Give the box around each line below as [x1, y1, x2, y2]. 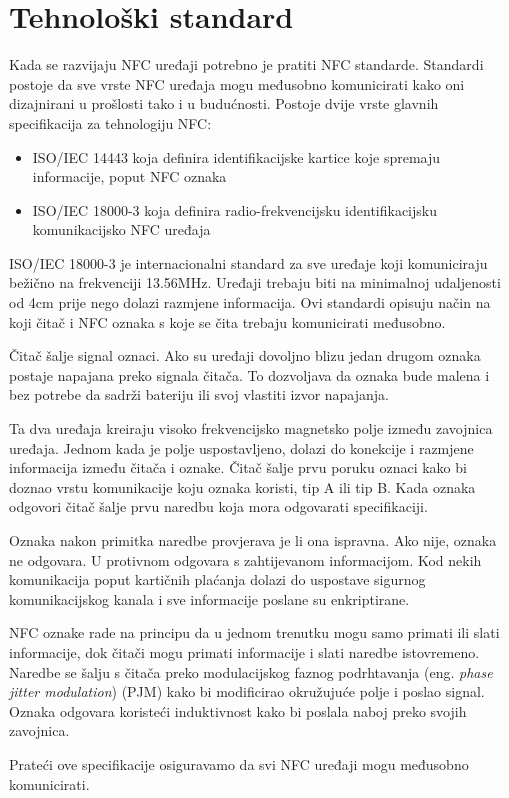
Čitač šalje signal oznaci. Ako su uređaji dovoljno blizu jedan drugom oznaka [9, 345, 481, 366]
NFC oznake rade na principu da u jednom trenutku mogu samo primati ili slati [9, 622, 500, 643]
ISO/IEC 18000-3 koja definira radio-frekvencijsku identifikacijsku [32, 199, 437, 220]
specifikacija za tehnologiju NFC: [9, 112, 212, 133]
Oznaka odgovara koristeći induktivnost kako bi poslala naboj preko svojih [9, 700, 467, 721]
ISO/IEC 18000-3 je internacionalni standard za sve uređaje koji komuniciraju [9, 252, 488, 273]
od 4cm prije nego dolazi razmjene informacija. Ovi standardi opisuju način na [9, 292, 491, 313]
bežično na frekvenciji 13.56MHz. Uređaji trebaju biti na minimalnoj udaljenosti [9, 272, 501, 293]
